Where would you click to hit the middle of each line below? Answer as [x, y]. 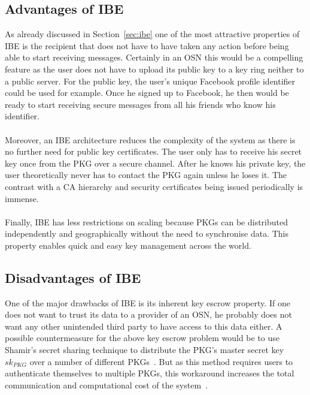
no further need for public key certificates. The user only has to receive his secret [154, 151]
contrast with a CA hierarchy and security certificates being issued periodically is [154, 186]
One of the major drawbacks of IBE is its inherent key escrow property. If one [148, 302]
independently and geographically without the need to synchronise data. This [147, 233]
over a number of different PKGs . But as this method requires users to [161, 361]
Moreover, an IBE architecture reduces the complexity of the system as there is [150, 139]
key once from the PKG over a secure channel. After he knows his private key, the [155, 163]
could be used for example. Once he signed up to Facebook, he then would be [147, 93]
